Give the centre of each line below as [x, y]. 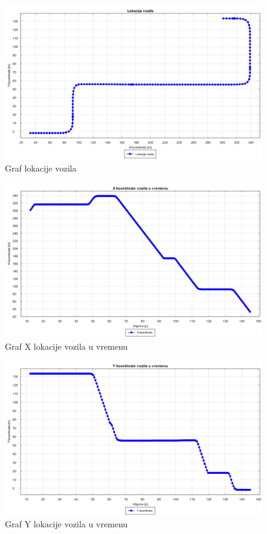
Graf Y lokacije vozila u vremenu [66, 524]
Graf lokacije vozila [41, 168]
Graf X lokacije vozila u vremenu [66, 346]
